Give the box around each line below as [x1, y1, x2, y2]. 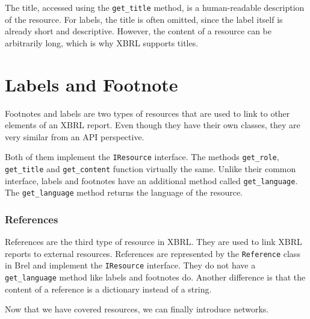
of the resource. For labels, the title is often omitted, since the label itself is [5, 13, 283, 25]
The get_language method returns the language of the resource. [5, 186, 243, 199]
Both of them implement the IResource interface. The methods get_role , [5, 150, 279, 163]
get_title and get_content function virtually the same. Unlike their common [5, 163, 296, 175]
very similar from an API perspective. [5, 130, 144, 143]
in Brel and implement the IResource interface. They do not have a [5, 259, 256, 271]
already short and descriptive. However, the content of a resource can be [5, 25, 271, 37]
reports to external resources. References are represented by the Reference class [5, 247, 300, 259]
